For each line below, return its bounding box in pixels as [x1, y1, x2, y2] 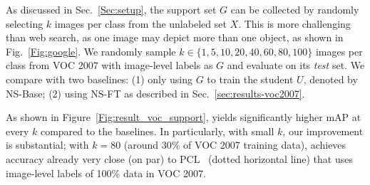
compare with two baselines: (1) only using [6, 71, 192, 86]
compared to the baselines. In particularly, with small [40, 123, 274, 138]
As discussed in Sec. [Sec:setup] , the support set [6, 2, 217, 16]
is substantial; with [6, 137, 89, 152]
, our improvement [282, 123, 364, 138]
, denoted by [303, 71, 358, 86]
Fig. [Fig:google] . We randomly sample [6, 43, 176, 58]
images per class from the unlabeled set [54, 16, 227, 31]
